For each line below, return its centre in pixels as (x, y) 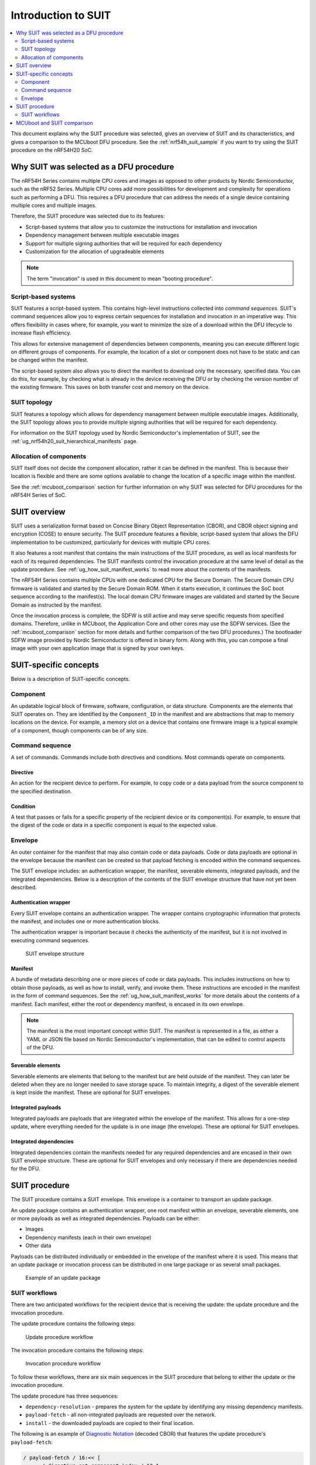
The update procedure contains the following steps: (73, 1324)
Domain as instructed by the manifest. (56, 605)
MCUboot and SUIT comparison (55, 122)
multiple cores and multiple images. (54, 206)
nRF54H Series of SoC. (39, 495)
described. (24, 887)
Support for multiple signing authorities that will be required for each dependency (124, 243)
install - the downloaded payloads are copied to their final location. (110, 1423)
